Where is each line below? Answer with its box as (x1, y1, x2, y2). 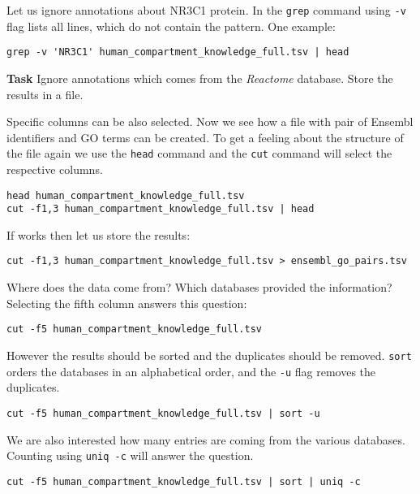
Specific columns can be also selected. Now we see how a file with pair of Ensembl (6, 113, 414, 130)
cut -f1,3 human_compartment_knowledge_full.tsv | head (6, 203, 315, 215)
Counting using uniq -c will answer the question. (6, 447, 254, 464)
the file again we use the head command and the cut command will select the (6, 145, 392, 162)
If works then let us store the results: (6, 226, 191, 243)
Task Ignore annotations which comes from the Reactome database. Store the (6, 69, 393, 86)
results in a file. (6, 85, 84, 102)
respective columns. (6, 160, 103, 177)
